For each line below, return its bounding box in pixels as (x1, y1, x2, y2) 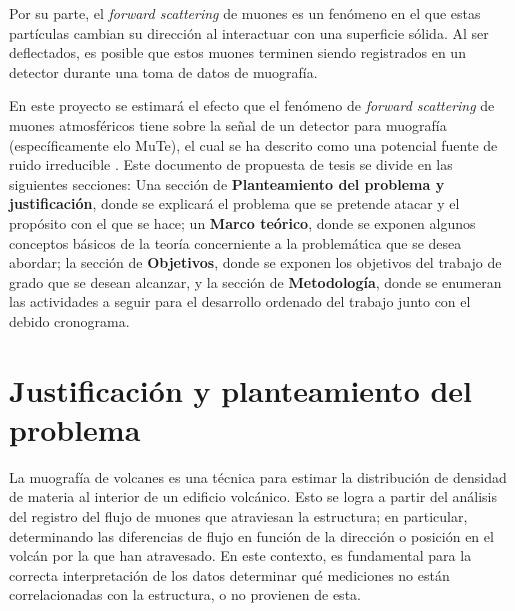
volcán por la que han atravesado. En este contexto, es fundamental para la (9, 545, 472, 566)
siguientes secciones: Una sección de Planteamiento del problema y (9, 173, 445, 194)
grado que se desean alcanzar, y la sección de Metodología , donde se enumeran (9, 271, 502, 292)
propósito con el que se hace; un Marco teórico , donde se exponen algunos (9, 212, 476, 233)
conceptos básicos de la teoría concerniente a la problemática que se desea (9, 232, 462, 253)
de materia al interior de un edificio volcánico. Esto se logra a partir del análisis (9, 486, 498, 507)
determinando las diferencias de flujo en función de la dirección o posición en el (9, 525, 494, 546)
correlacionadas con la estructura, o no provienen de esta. (9, 584, 361, 605)
